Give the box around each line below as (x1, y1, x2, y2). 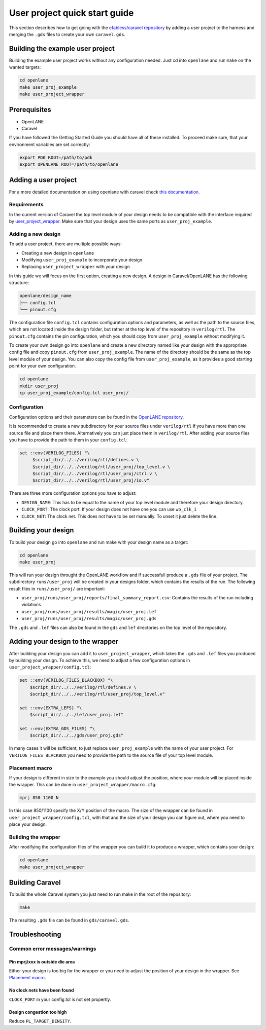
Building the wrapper (9, 834, 61, 841)
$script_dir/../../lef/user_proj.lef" (30, 712, 124, 718)
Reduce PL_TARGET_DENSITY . (9, 1018, 71, 1024)
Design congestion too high (9, 1009, 67, 1015)
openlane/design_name (19, 293, 72, 298)
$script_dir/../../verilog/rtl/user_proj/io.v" (32, 478, 150, 483)
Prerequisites (9, 106, 51, 114)
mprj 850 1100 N (19, 795, 59, 801)
